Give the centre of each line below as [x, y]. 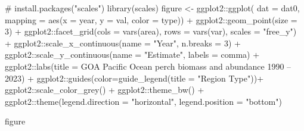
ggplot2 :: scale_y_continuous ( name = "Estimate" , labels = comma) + [132, 54]
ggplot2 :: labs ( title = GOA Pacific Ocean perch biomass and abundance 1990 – [148, 66]
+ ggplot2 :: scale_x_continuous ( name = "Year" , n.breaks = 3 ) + [123, 43]
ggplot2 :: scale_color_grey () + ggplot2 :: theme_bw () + [105, 90]
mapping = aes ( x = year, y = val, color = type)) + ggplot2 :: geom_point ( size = [151, 19]
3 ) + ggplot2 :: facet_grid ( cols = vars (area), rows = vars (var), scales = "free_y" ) [151, 31]
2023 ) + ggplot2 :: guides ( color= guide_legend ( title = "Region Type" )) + [134, 78]
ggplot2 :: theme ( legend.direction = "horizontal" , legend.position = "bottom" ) [143, 101]
